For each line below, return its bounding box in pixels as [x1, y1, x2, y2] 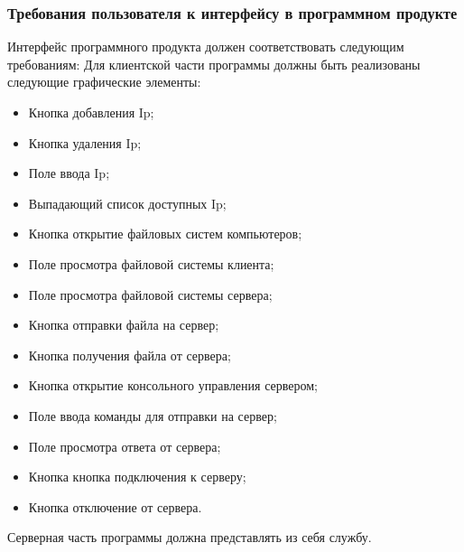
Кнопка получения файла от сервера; [28, 345, 231, 364]
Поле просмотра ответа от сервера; [28, 436, 221, 455]
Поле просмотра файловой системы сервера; [28, 285, 273, 304]
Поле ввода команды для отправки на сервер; [28, 406, 277, 425]
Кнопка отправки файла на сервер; [28, 315, 219, 334]
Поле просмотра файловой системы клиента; [28, 254, 274, 273]
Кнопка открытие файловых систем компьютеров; [28, 224, 302, 243]
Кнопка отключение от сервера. [28, 497, 202, 516]
